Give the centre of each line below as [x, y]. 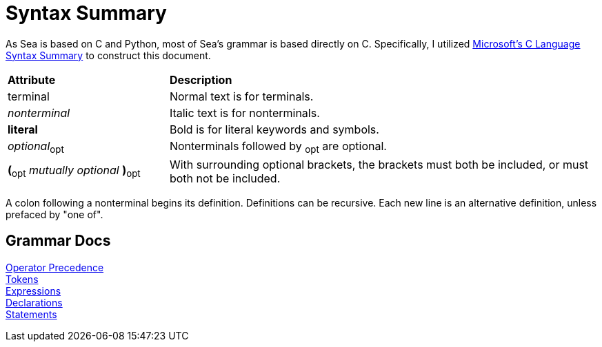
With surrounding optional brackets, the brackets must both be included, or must [379, 164]
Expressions [33, 291]
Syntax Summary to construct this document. [108, 55]
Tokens [22, 279]
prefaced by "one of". [54, 214]
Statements [31, 314]
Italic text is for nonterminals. [244, 113]
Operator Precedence [55, 267]
